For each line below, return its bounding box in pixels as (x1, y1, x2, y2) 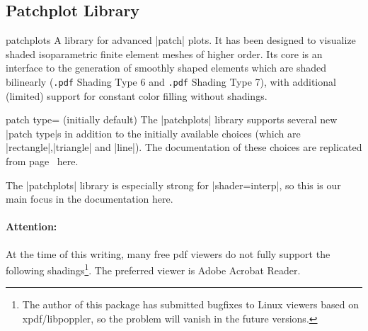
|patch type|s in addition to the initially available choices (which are (6, 125, 301, 140)
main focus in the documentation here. (6, 191, 173, 206)
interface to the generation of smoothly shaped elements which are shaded (6, 60, 327, 75)
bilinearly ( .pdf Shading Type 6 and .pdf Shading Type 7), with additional (6, 74, 336, 89)
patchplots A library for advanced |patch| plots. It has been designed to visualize (6, 33, 356, 47)
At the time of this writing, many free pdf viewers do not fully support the (6, 246, 330, 261)
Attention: (6, 219, 57, 234)
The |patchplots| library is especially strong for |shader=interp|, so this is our (6, 177, 341, 192)
